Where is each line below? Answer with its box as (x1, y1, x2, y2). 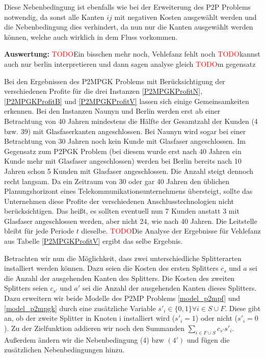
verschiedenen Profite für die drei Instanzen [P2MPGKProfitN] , (4, 86, 203, 96)
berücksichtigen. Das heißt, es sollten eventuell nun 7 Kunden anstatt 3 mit (4, 206, 240, 216)
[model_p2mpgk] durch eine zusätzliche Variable (4, 302, 156, 313)
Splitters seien (4, 283, 48, 293)
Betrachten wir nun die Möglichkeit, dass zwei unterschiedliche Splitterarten (4, 252, 242, 263)
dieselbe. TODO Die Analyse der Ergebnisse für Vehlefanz (81, 225, 261, 236)
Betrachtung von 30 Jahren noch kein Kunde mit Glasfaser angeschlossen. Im (4, 136, 246, 146)
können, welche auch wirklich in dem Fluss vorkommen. (4, 31, 178, 42)
